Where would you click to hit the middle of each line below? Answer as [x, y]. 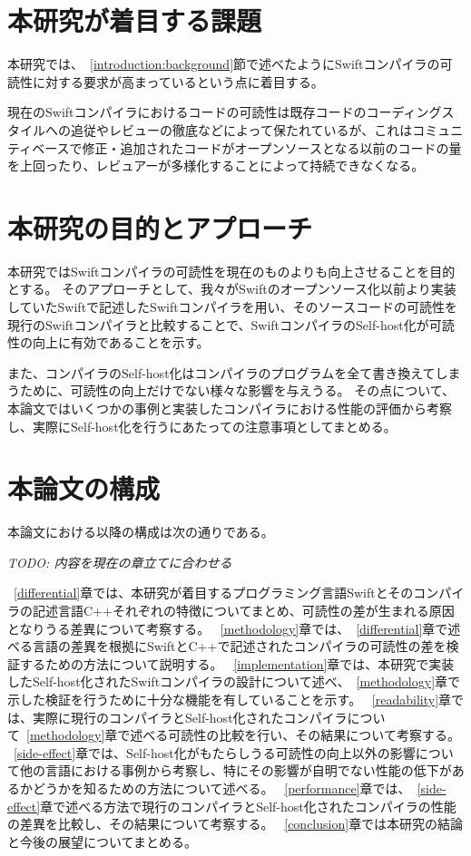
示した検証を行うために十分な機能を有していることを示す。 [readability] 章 [230, 700]
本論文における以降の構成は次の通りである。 [141, 532]
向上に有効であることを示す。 [121, 342]
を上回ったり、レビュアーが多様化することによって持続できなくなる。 [216, 165]
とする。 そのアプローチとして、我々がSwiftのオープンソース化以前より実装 [232, 289]
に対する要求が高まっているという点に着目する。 [178, 81]
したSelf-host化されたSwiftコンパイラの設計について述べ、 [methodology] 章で [234, 681]
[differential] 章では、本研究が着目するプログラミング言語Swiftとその [214, 593]
